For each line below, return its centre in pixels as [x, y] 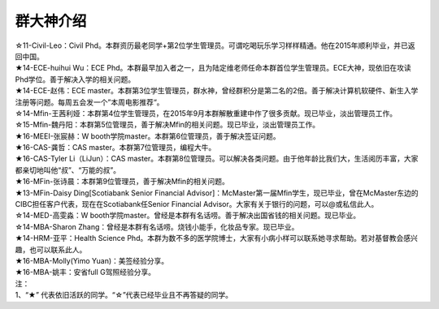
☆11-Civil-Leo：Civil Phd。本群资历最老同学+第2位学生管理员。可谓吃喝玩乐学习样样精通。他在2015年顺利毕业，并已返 [215, 45]
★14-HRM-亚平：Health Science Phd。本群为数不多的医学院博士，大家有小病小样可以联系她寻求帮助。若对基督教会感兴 [216, 238]
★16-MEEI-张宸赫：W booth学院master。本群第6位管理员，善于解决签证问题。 [148, 136]
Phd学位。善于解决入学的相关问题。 [75, 79]
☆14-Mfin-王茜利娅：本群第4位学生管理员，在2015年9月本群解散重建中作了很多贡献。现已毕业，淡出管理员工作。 [206, 113]
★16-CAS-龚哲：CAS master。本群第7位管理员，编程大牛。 [115, 148]
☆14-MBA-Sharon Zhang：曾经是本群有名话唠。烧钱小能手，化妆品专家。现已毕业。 [157, 226]
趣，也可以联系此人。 [51, 249]
